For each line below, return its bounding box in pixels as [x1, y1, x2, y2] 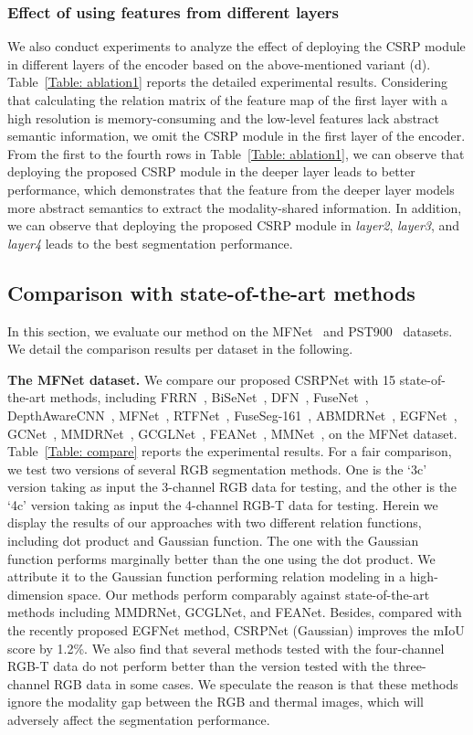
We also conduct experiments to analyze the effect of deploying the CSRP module [7, 37, 466, 56]
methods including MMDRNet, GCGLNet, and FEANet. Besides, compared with [7, 602, 462, 622]
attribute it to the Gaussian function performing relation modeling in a [7, 567, 406, 586]
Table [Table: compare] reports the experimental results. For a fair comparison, [7, 442, 452, 461]
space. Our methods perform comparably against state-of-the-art [68, 584, 430, 603]
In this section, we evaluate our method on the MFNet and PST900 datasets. [7, 321, 453, 340]
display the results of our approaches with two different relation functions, [7, 513, 422, 532]
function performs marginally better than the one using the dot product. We [7, 549, 436, 568]
